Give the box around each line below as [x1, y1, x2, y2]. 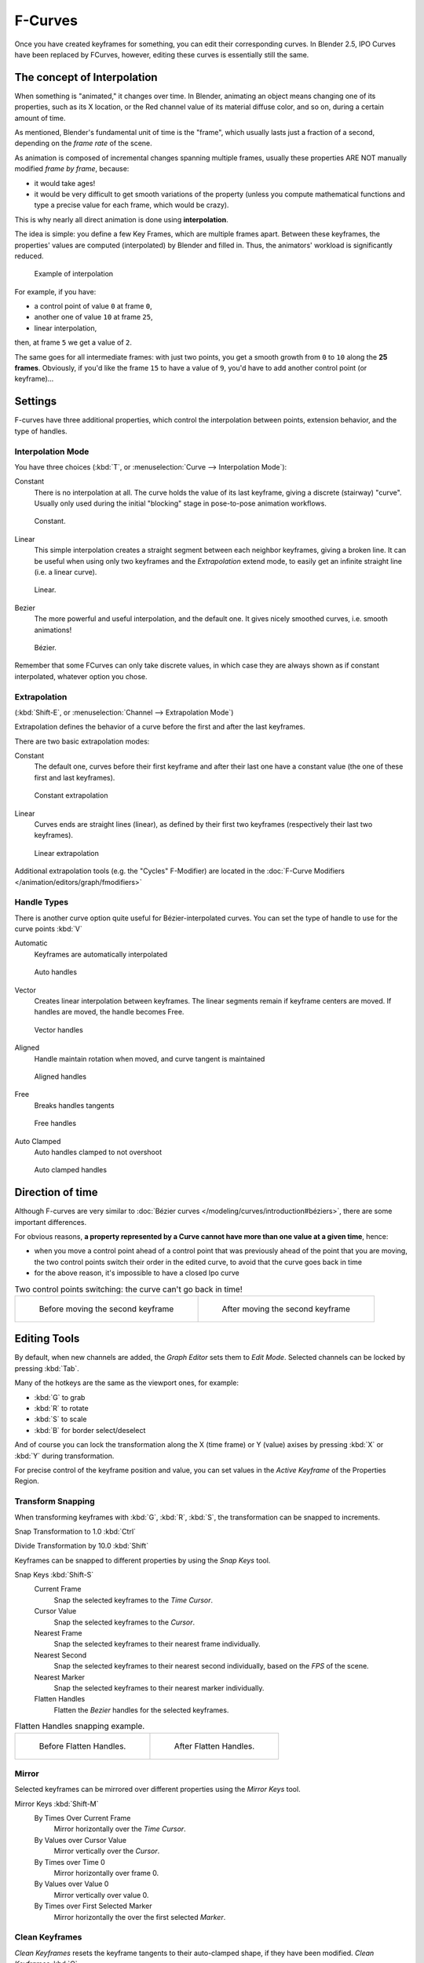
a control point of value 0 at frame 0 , [34, 302, 152, 311]
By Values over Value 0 [34, 1879, 109, 1888]
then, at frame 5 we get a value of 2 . [14, 338, 133, 347]
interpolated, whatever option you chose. [14, 671, 148, 681]
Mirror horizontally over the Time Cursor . [53, 1824, 186, 1833]
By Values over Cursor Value [34, 1835, 127, 1844]
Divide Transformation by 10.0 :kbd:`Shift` [14, 1541, 149, 1551]
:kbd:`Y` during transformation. [14, 1451, 115, 1460]
